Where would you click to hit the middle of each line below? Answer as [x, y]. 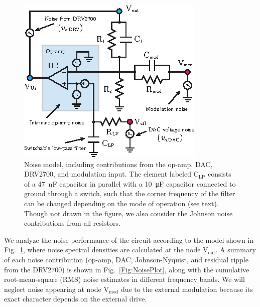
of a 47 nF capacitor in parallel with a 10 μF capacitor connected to [130, 183]
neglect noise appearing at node [53, 289]
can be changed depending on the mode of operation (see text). [121, 203]
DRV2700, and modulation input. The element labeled [108, 174]
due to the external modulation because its [187, 289]
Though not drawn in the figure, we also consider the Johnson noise [128, 213]
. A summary [236, 250]
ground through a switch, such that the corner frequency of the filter [130, 193]
